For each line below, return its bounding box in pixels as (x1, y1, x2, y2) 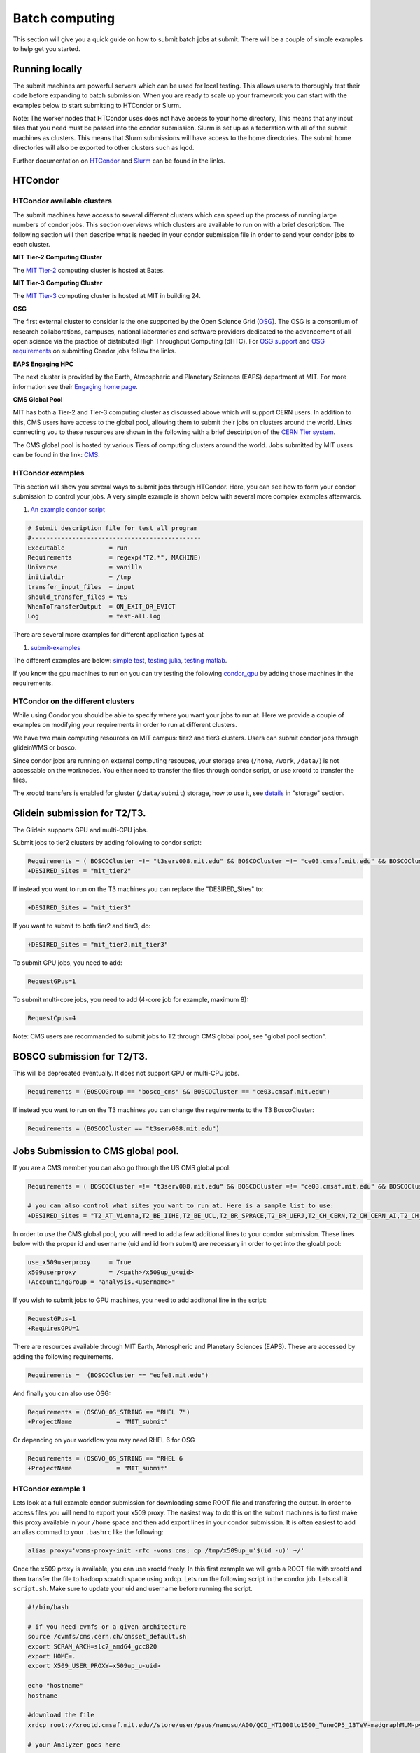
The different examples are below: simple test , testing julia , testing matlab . (13, 656, 227, 665)
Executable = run (27, 543, 128, 552)
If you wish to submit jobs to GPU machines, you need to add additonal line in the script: (13, 1296, 267, 1304)
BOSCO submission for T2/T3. (13, 1050, 148, 1062)
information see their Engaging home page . (13, 382, 138, 391)
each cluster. (13, 240, 50, 248)
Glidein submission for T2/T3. (13, 807, 146, 819)
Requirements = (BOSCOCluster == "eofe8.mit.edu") (27, 1371, 209, 1379)
